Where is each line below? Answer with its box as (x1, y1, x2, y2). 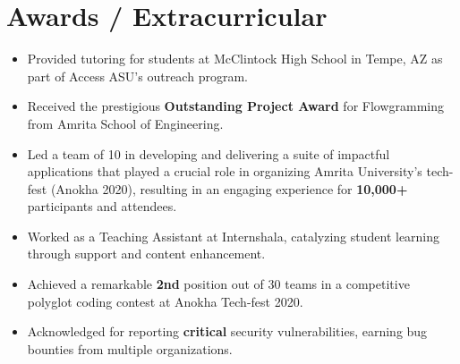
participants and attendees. (27, 197, 177, 216)
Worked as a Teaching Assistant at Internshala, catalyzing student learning (27, 226, 440, 245)
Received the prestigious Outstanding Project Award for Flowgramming (27, 97, 445, 115)
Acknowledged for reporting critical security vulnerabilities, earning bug (27, 322, 428, 341)
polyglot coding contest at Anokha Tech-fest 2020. (27, 292, 303, 310)
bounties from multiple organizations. (27, 339, 233, 358)
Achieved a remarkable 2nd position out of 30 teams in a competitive (27, 275, 410, 293)
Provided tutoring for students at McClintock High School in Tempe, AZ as (27, 49, 443, 68)
